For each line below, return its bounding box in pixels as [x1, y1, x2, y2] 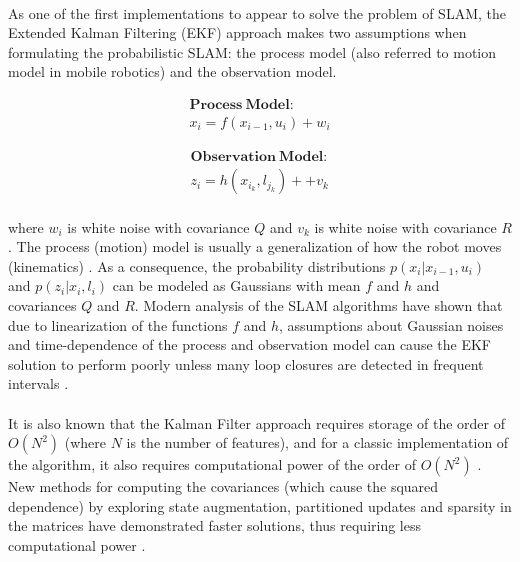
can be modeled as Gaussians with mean [112, 275, 361, 296]
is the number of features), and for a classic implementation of [126, 432, 509, 453]
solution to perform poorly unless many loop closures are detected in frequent [8, 353, 484, 374]
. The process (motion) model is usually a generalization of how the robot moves [8, 236, 502, 257]
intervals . [8, 373, 69, 394]
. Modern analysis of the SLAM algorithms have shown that [134, 295, 503, 316]
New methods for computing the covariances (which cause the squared [8, 476, 439, 497]
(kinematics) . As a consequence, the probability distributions [8, 255, 386, 276]
